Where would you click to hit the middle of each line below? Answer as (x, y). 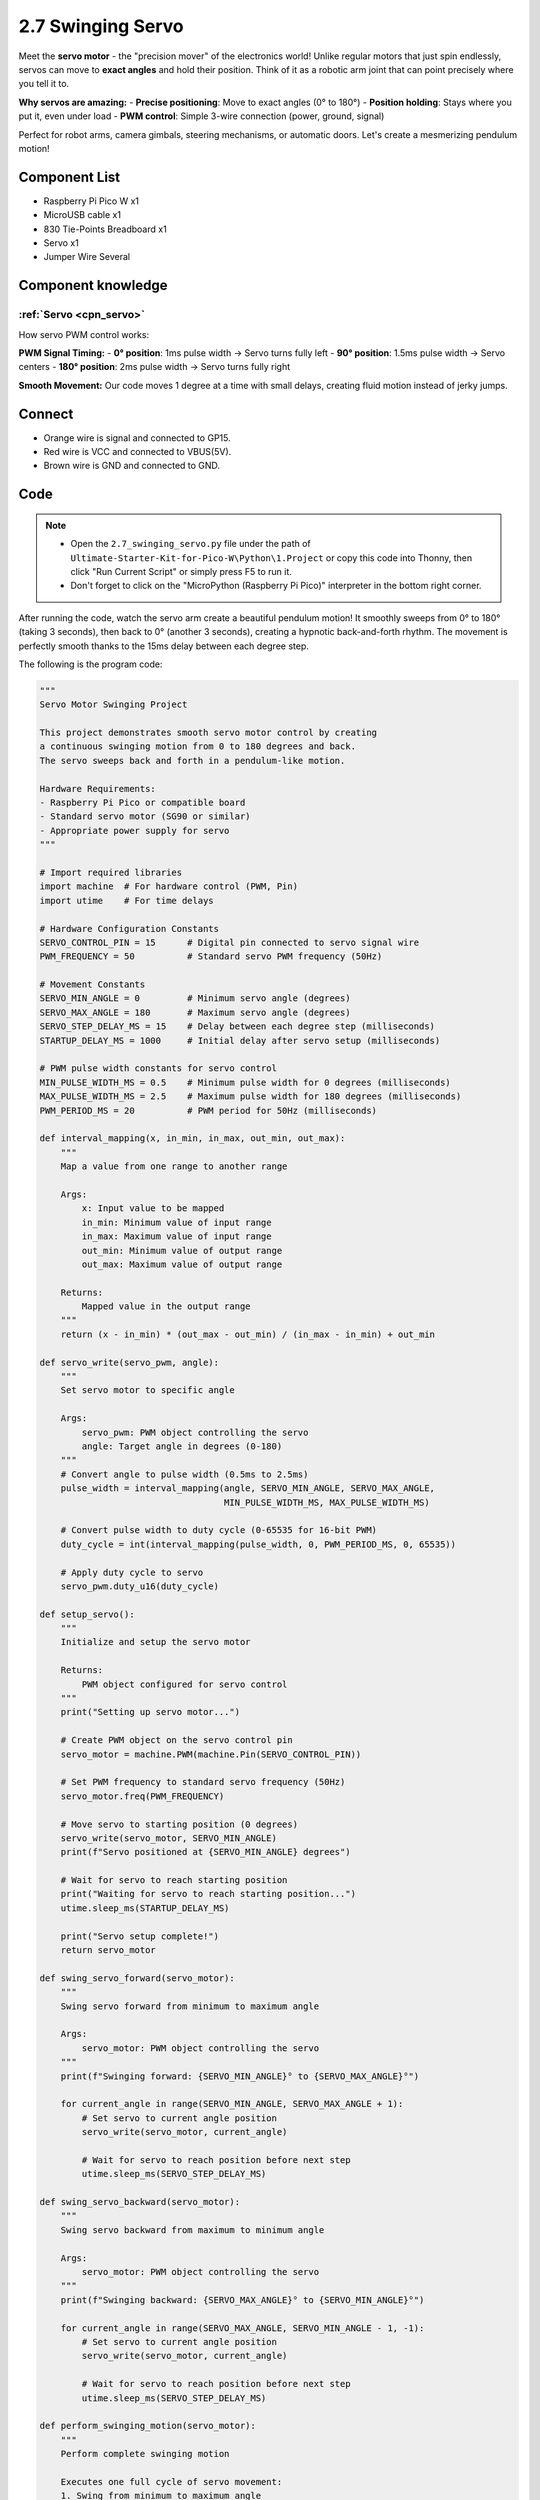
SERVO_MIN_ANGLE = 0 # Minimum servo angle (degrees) (195, 998)
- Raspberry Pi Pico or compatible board (142, 803)
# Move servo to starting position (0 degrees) (179, 1824)
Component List (69, 176)
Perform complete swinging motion (145, 2454)
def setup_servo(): (87, 1614)
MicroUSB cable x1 (82, 215)
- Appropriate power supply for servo (134, 830)
